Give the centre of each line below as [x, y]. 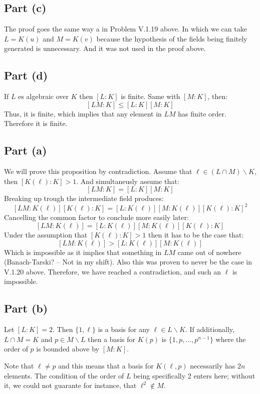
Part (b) [26, 308]
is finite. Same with [151, 96]
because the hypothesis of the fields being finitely [172, 38]
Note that [19, 365]
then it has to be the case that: [196, 235]
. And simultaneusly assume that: [128, 181]
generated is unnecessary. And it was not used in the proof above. [105, 48]
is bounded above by [68, 349]
